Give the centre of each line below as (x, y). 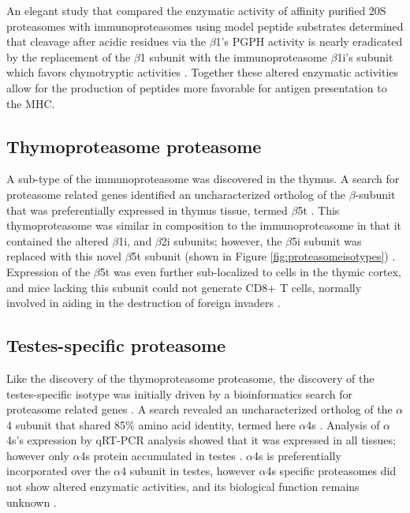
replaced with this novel (64, 256)
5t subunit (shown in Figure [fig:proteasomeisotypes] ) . (263, 256)
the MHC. (31, 103)
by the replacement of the (69, 56)
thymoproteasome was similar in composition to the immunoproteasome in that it (204, 225)
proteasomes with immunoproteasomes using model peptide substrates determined (205, 26)
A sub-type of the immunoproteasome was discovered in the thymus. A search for (203, 179)
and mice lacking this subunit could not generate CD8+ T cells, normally (184, 287)
